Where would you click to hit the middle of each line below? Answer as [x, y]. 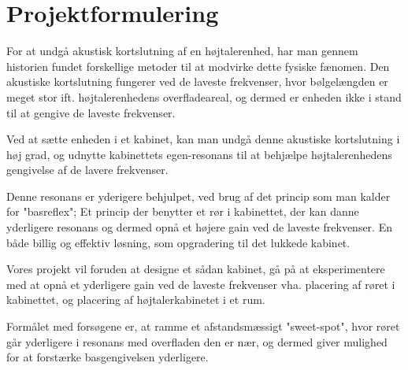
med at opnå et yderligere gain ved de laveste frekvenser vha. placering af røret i [201, 284]
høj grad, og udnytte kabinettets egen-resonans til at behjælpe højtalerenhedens [199, 154]
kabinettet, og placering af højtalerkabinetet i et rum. [136, 300]
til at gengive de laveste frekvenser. [91, 112]
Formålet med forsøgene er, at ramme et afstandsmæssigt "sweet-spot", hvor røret [203, 326]
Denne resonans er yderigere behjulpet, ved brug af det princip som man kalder [198, 196]
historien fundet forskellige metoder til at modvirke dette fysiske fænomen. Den [198, 66]
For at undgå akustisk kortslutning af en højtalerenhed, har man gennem [182, 51]
